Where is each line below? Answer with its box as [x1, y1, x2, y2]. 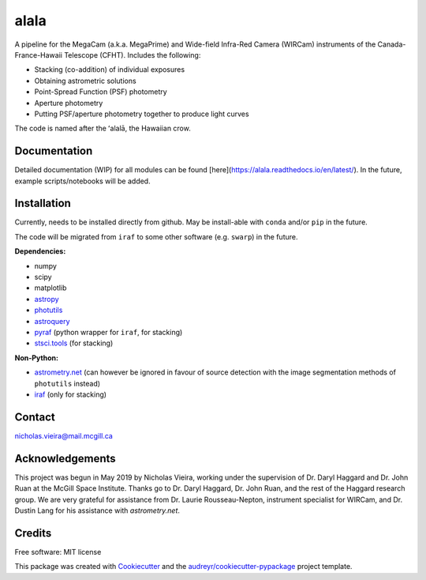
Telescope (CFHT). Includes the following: [64, 50, 201, 59]
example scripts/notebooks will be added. [14, 176, 151, 186]
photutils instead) [34, 379, 101, 388]
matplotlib [34, 283, 67, 292]
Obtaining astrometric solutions [34, 76, 137, 85]
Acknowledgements [14, 451, 116, 465]
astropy [34, 294, 59, 303]
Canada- [377, 40, 406, 49]
